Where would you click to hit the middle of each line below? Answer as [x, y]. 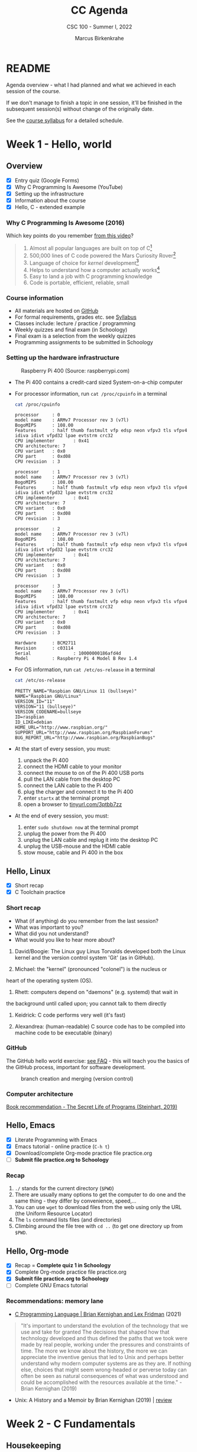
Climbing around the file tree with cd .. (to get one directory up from [99, 1226]
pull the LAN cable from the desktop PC [72, 779]
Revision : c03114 [44, 648]
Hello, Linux [28, 871]
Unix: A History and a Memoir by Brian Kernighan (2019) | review [93, 1400]
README [28, 68]
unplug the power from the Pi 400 [65, 834]
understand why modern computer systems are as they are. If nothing [106, 1363]
